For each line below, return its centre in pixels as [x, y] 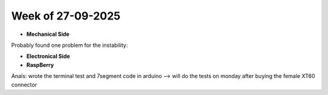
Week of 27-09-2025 [66, 16]
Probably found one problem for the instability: [70, 45]
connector [24, 85]
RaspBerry [40, 65]
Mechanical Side [48, 34]
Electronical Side [48, 56]
